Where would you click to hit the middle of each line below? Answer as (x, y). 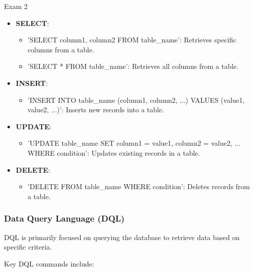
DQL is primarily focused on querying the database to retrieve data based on (122, 237)
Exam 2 (16, 6)
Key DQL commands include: (49, 263)
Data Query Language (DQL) (64, 218)
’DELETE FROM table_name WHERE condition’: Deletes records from (139, 186)
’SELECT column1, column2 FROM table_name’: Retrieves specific (132, 40)
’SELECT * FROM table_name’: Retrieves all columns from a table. (133, 66)
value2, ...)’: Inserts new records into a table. (96, 110)
